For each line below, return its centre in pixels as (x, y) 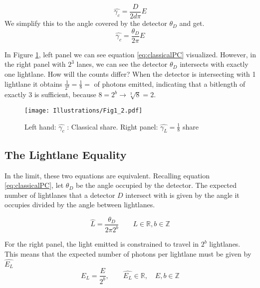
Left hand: (40, 126)
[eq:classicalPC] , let (34, 185)
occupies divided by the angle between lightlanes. (80, 205)
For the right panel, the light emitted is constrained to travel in (102, 244)
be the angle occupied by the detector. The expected (156, 185)
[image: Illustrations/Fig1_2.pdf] (84, 110)
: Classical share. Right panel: (113, 126)
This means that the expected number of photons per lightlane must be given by (128, 254)
